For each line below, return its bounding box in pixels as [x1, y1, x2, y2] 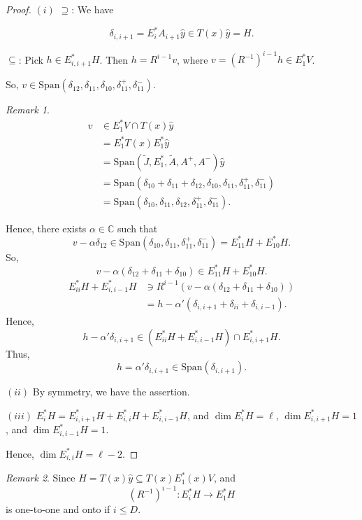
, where [177, 52, 208, 66]
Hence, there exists [6, 220, 87, 235]
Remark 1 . [6, 102, 50, 117]
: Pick [18, 52, 43, 66]
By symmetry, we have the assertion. [32, 384, 190, 399]
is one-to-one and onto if [6, 502, 110, 517]
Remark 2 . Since [6, 470, 75, 485]
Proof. [6, 2, 31, 16]
